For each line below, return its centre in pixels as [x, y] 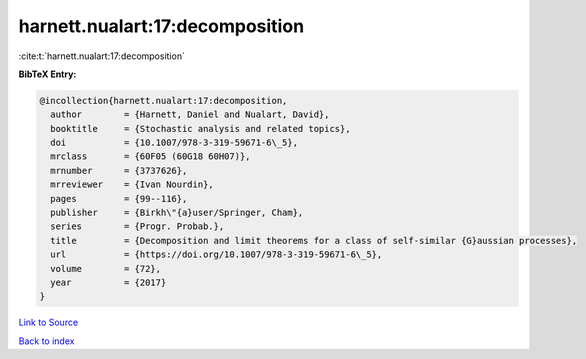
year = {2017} [108, 282]
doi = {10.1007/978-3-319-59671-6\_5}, [174, 143]
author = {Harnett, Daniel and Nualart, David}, [190, 114]
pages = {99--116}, [119, 198]
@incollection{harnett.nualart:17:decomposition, [163, 100]
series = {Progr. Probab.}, [137, 226]
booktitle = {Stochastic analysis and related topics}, [200, 128]
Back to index [46, 341]
